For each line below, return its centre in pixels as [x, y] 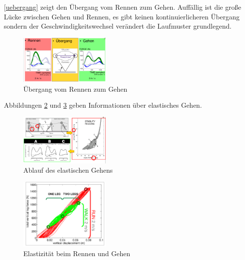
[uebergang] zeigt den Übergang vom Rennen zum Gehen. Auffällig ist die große [122, 7]
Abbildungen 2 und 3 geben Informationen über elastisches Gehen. [103, 105]
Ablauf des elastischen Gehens [68, 170]
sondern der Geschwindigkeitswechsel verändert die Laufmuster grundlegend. [118, 26]
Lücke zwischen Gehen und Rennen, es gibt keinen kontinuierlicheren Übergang [122, 16]
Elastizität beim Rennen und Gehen [77, 253]
